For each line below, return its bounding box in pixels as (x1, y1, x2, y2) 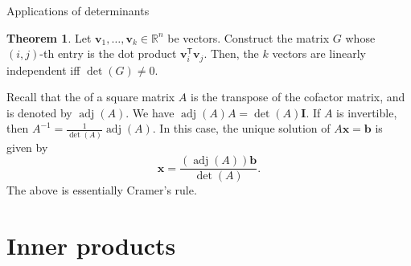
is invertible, (336, 104, 397, 121)
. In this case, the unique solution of (152, 120, 331, 137)
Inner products (6, 229, 176, 262)
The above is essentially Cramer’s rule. (6, 182, 197, 198)
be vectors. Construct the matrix (167, 29, 330, 46)
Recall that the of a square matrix (6, 88, 175, 105)
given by (6, 138, 48, 155)
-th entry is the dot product (39, 45, 177, 62)
